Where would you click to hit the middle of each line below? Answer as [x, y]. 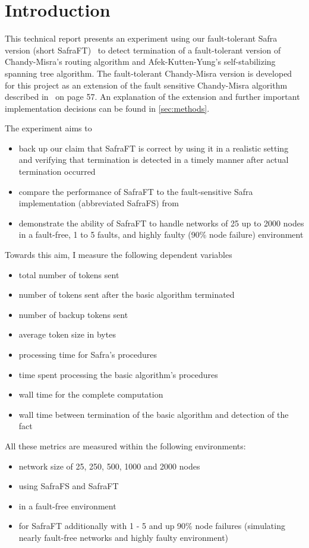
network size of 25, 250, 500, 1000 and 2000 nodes [109, 466]
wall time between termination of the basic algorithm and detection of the [154, 414]
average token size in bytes [67, 334]
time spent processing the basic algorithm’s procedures [118, 374]
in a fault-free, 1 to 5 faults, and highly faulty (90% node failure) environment [161, 234]
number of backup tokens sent [73, 314]
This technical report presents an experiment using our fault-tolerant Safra [141, 38]
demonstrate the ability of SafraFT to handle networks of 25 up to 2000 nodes [161, 223]
